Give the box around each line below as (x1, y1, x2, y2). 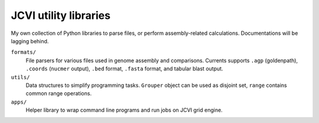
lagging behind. (11, 37, 49, 44)
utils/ (11, 74, 30, 80)
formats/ (11, 49, 37, 56)
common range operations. (25, 90, 92, 97)
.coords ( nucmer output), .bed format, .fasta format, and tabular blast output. (25, 65, 224, 72)
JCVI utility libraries (11, 9, 110, 22)
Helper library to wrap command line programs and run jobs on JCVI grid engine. (25, 106, 223, 114)
